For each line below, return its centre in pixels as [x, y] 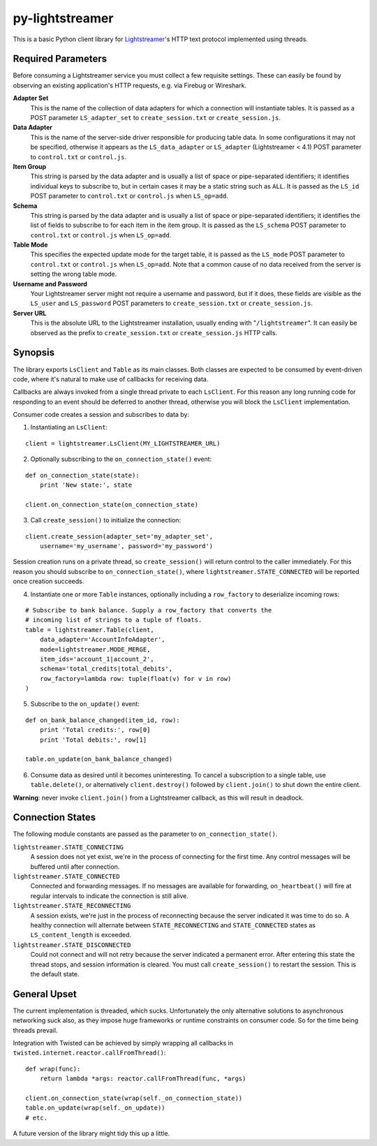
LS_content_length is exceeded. [81, 935]
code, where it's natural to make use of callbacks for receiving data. [111, 379]
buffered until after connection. [75, 867]
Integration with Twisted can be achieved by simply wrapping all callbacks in [123, 1043]
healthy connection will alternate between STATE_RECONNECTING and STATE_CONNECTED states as [173, 925]
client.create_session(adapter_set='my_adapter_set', [119, 536]
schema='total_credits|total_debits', [106, 669]
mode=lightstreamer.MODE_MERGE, [95, 649]
